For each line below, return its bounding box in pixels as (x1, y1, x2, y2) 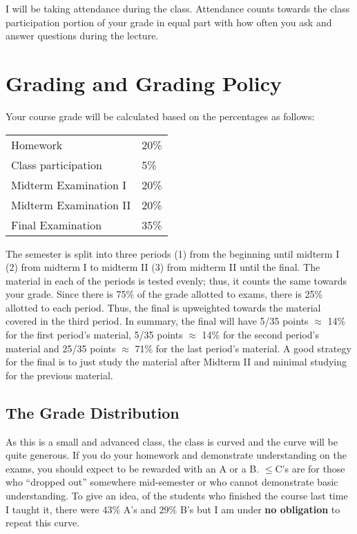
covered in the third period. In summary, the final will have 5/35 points (6, 314, 309, 328)
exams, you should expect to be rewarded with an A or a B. (6, 461, 260, 475)
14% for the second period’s (202, 327, 319, 342)
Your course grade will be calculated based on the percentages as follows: (6, 108, 315, 123)
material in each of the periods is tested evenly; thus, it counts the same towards (6, 273, 347, 287)
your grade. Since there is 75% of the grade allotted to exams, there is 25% (6, 287, 323, 301)
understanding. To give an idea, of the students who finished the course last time (6, 488, 348, 503)
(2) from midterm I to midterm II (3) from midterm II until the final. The (6, 260, 320, 274)
